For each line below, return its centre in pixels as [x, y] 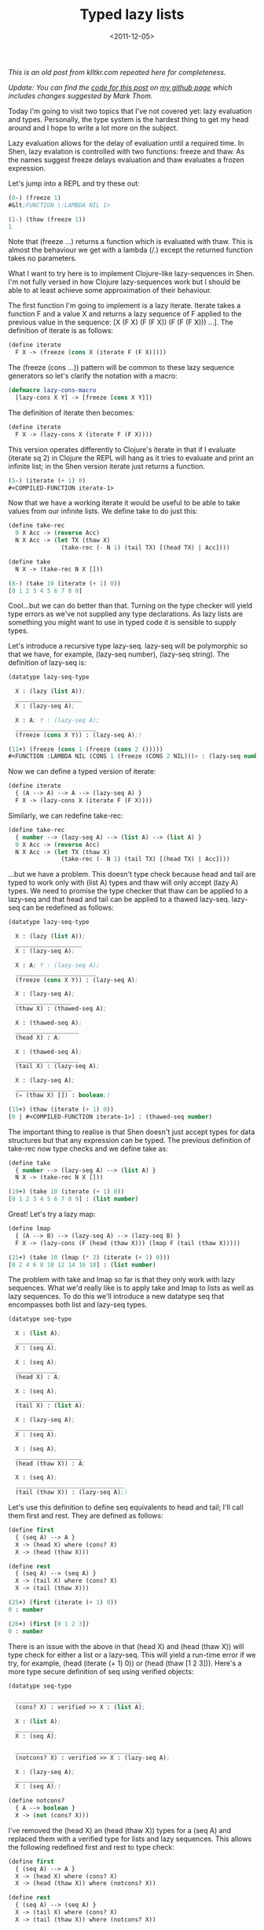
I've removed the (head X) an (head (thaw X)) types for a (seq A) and [120, 1830]
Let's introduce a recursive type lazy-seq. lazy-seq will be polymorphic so [128, 646]
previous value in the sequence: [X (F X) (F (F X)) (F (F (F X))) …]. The [121, 322]
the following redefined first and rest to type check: [91, 1847]
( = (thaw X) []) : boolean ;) [63, 1096]
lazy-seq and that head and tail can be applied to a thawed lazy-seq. [119, 900]
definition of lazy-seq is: [47, 663]
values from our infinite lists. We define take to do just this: [103, 511]
